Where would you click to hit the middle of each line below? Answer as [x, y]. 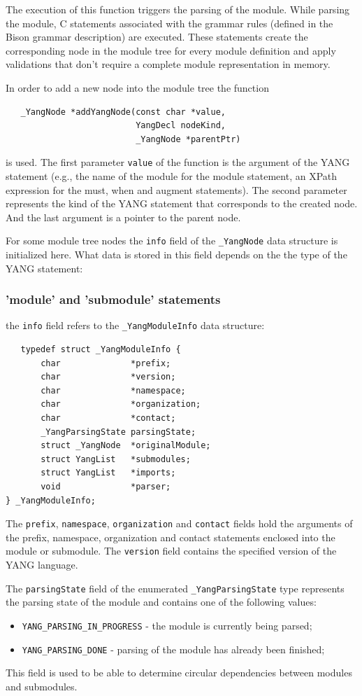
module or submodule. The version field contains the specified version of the [171, 551]
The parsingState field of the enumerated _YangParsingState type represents [175, 588]
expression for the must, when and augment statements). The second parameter [176, 189]
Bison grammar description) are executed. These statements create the [157, 37]
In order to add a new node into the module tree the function [137, 87]
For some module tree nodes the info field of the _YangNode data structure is [172, 241]
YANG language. [42, 565]
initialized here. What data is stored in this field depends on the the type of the [176, 255]
